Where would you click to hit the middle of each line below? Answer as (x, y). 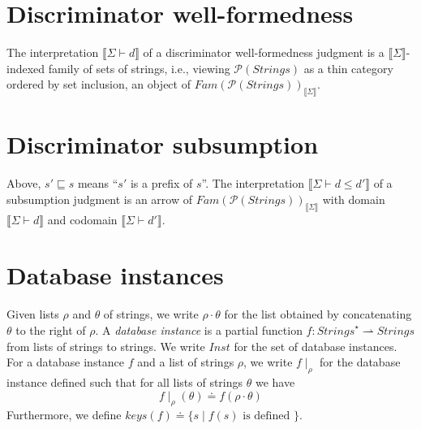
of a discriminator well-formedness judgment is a (264, 52)
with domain (354, 199)
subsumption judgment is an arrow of (99, 199)
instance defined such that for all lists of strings (125, 381)
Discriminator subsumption (163, 144)
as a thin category (348, 68)
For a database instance (66, 362)
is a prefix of (161, 183)
